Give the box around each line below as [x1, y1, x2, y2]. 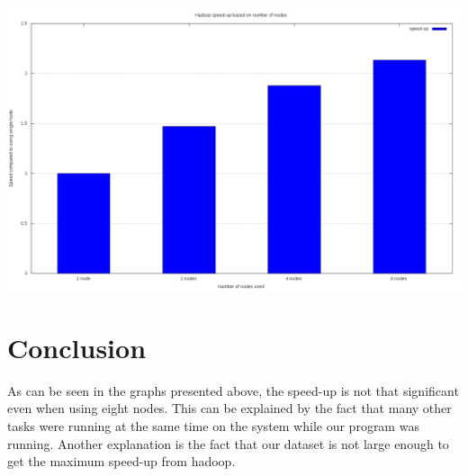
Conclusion [7, 328, 147, 365]
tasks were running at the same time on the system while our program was [7, 416, 419, 435]
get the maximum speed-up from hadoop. [7, 452, 236, 471]
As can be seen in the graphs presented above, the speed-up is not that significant [7, 381, 459, 400]
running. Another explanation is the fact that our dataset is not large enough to [7, 434, 449, 453]
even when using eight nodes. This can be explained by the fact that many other [7, 399, 452, 418]
